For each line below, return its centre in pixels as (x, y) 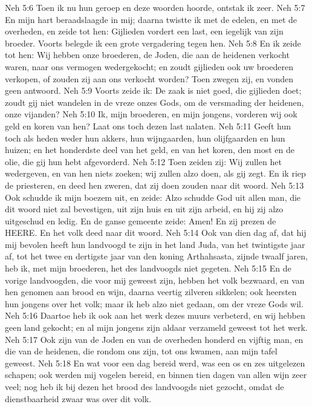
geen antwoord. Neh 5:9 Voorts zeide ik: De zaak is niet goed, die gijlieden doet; (153, 90)
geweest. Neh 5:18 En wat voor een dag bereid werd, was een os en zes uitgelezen (155, 363)
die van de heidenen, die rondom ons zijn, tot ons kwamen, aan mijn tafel (141, 351)
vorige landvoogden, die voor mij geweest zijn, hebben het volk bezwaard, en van (155, 280)
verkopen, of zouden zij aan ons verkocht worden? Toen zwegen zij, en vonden (149, 78)
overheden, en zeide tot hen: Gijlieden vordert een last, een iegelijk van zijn (144, 31)
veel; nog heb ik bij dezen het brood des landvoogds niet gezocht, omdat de (145, 386)
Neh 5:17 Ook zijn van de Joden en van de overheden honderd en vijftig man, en (154, 339)
